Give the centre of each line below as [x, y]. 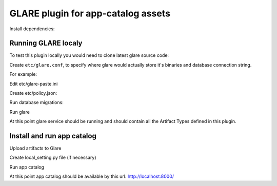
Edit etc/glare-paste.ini [34, 84]
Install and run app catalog [53, 136]
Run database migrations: [36, 102]
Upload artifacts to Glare [35, 148]
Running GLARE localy [46, 43]
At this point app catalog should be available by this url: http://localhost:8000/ [92, 176]
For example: [23, 74]
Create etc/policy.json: [33, 93]
